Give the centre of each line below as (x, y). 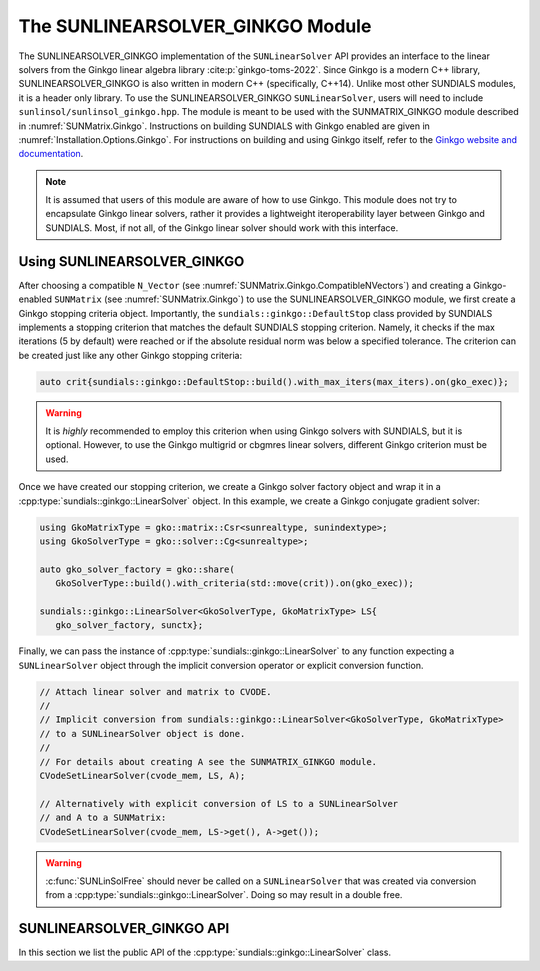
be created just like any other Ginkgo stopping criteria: (130, 355)
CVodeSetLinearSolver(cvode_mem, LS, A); (142, 776)
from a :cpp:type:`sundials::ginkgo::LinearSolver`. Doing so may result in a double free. (224, 895)
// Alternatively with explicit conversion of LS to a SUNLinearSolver (219, 803)
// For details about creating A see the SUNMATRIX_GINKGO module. (208, 761)
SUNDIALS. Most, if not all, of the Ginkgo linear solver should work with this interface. (222, 227)
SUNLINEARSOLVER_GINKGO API (124, 928)
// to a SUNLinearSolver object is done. (142, 733)
